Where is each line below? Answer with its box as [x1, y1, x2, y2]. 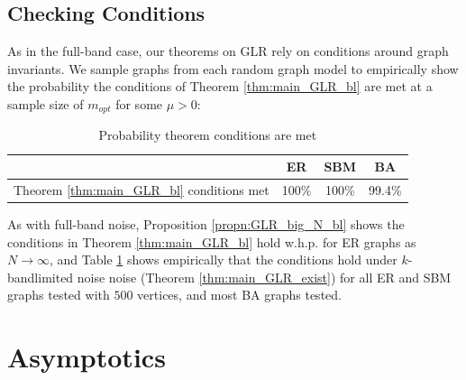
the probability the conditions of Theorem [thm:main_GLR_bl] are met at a [7, 77, 433, 96]
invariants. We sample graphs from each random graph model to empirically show [7, 59, 459, 78]
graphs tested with [7, 285, 110, 304]
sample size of [7, 94, 84, 113]
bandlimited [7, 267, 74, 286]
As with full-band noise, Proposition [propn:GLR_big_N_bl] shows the [7, 214, 405, 233]
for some [115, 94, 163, 113]
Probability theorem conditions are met [98, 125, 317, 144]
